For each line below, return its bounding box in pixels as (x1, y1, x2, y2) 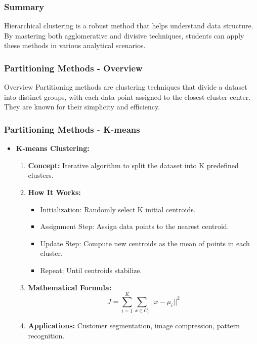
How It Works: (28, 187, 81, 197)
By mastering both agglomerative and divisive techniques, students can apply (4, 30, 244, 41)
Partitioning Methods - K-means (4, 123, 140, 135)
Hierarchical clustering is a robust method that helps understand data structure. (4, 20, 253, 31)
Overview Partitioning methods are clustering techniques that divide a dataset (4, 82, 247, 92)
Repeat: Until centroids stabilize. (40, 264, 142, 275)
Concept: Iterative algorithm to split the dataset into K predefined (28, 160, 239, 170)
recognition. (28, 330, 65, 340)
